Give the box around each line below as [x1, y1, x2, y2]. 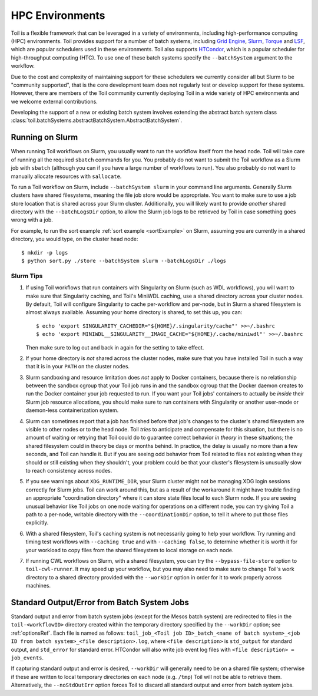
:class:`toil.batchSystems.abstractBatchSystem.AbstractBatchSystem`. [11, 117, 183, 124]
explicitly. [25, 519, 49, 526]
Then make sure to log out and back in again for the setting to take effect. [25, 344, 204, 351]
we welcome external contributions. [11, 98, 98, 105]
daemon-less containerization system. [25, 407, 119, 414]
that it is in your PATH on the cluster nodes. [25, 363, 130, 370]
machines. [25, 582, 51, 589]
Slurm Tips [11, 272, 43, 280]
